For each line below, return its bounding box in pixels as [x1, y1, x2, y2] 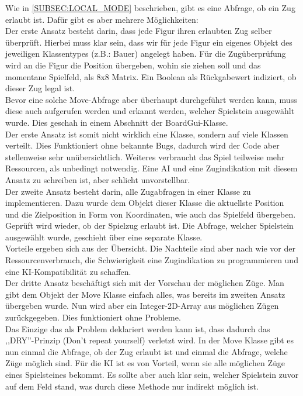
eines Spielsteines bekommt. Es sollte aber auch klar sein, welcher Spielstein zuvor [5, 369, 299, 380]
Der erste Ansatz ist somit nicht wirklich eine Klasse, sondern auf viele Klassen [5, 128, 288, 140]
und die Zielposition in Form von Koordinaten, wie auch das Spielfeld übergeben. [5, 208, 296, 220]
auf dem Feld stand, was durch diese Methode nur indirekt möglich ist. [5, 380, 259, 392]
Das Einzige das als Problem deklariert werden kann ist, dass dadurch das [5, 322, 270, 335]
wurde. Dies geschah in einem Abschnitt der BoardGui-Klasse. [5, 116, 228, 128]
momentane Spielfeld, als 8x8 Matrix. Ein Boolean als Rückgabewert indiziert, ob [5, 70, 297, 82]
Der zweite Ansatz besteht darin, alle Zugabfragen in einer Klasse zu [5, 185, 251, 197]
